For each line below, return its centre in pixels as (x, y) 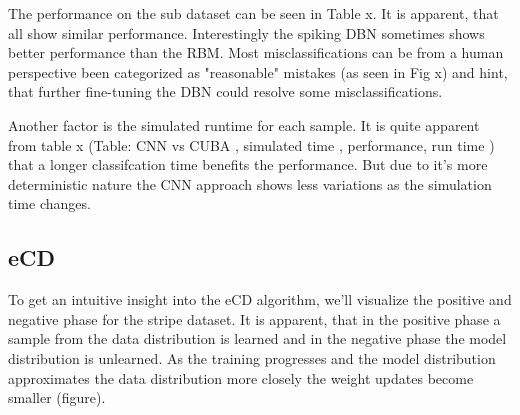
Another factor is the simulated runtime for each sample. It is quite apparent (244, 124)
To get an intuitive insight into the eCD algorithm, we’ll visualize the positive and (260, 299)
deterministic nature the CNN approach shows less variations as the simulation (250, 183)
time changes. (49, 203)
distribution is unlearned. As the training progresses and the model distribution (252, 357)
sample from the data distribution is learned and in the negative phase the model (257, 338)
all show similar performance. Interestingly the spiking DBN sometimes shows (246, 32)
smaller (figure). (57, 397)
